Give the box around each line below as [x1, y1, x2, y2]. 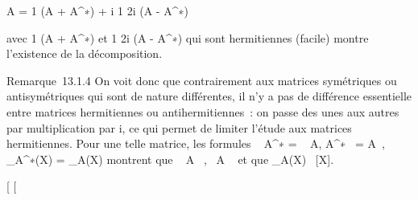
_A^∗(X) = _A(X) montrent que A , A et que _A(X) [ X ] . [6, 150, 334, 167]
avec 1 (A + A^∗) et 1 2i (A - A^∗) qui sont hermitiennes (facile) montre [6, 29, 369, 46]
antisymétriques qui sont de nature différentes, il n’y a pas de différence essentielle [6, 88, 412, 104]
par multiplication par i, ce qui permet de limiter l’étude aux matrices [6, 119, 352, 136]
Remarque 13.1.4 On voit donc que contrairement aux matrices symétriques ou [6, 71, 397, 88]
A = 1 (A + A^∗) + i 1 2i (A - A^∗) [6, 2, 188, 18]
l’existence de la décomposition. [6, 45, 163, 62]
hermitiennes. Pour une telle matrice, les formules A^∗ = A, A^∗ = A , [6, 135, 385, 152]
